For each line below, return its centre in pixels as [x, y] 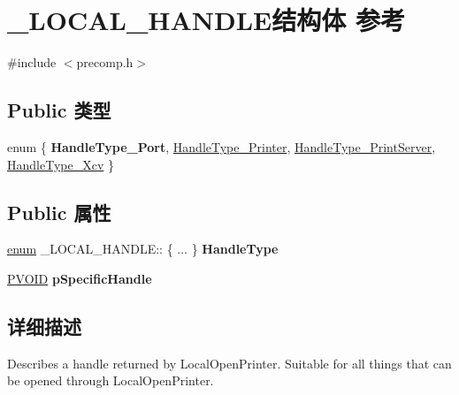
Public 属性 [59, 212]
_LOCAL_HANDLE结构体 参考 [206, 20]
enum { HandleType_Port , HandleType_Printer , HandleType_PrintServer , [222, 146]
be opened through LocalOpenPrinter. [111, 380]
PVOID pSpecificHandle [80, 278]
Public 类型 [59, 110]
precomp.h [105, 62]
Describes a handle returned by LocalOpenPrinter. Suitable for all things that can [229, 363]
